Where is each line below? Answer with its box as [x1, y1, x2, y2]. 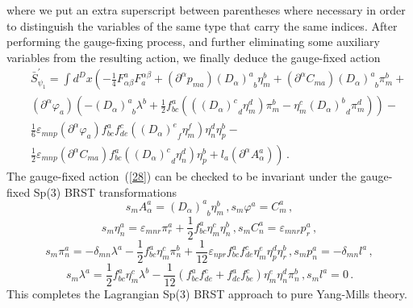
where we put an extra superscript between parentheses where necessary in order [6, 2, 406, 18]
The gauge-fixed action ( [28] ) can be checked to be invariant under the [6, 168, 357, 185]
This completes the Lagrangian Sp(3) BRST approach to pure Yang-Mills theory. [6, 285, 407, 302]
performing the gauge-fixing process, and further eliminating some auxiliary [6, 33, 380, 50]
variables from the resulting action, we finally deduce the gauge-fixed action [6, 48, 381, 65]
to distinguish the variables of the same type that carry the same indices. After [6, 17, 398, 34]
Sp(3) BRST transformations [33, 183, 177, 200]
